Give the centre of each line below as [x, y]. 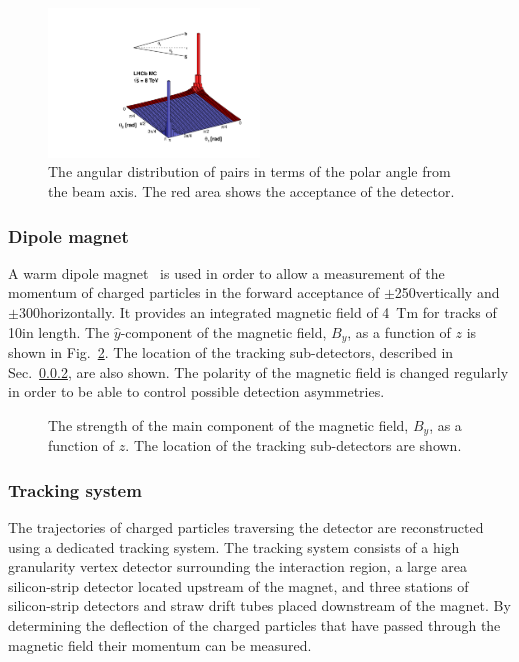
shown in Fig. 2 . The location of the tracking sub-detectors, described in [231, 352]
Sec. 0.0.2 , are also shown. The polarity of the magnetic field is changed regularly [258, 371]
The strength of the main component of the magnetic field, [228, 424]
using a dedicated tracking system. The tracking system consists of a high [234, 546]
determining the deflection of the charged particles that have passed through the [254, 625]
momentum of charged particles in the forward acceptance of [194, 292]
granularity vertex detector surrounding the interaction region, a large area [238, 566]
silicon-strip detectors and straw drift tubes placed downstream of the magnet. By [259, 605]
